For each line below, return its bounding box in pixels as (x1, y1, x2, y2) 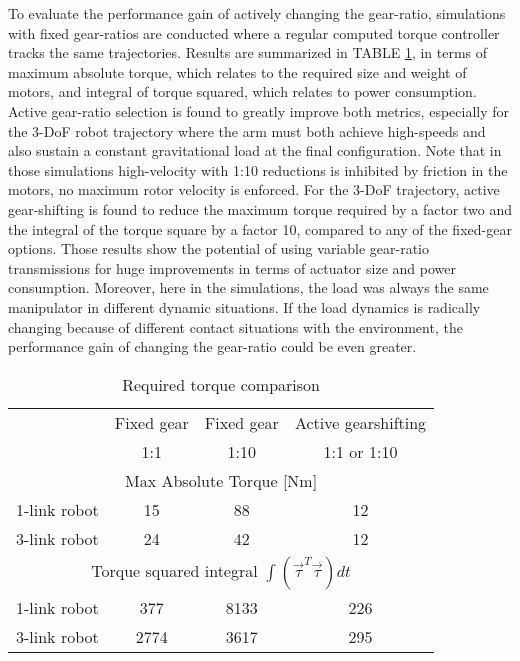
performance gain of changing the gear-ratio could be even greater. (8, 336, 417, 357)
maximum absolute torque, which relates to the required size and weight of (8, 61, 467, 82)
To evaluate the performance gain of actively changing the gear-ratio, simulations (8, 3, 506, 23)
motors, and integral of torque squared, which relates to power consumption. (8, 81, 477, 102)
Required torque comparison (122, 372, 320, 396)
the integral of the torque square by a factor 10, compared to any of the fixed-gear (8, 218, 512, 239)
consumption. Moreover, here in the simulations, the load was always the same (8, 277, 489, 298)
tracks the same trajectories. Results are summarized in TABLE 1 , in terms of (8, 42, 488, 63)
